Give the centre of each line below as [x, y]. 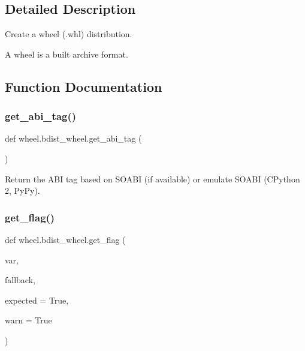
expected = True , [37, 300]
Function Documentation [84, 86]
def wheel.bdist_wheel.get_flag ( [65, 239]
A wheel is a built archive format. [67, 54]
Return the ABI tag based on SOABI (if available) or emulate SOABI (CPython [152, 178]
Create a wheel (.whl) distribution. [69, 34]
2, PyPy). [22, 190]
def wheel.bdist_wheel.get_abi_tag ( [73, 138]
